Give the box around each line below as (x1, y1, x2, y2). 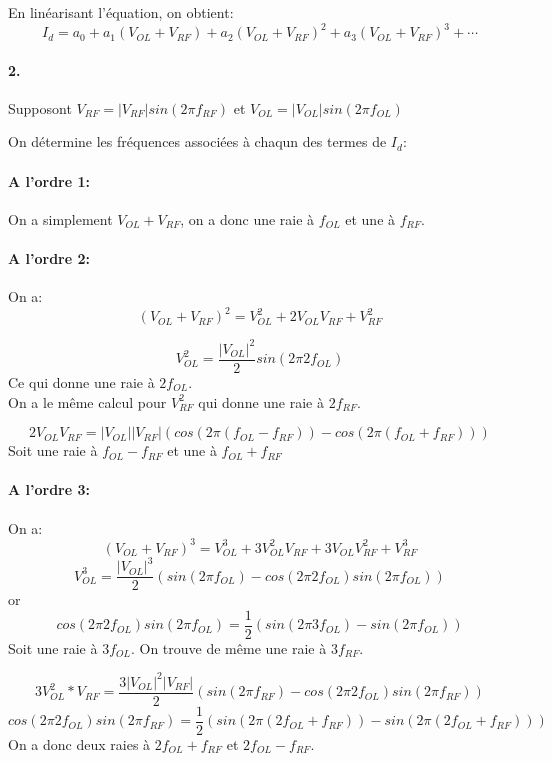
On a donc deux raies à (8, 734, 151, 755)
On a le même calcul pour (8, 391, 167, 412)
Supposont (8, 97, 72, 118)
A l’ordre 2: (8, 248, 90, 269)
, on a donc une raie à (180, 208, 315, 229)
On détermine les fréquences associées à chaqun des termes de (8, 131, 387, 152)
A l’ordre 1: (8, 170, 90, 191)
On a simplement (8, 208, 113, 229)
